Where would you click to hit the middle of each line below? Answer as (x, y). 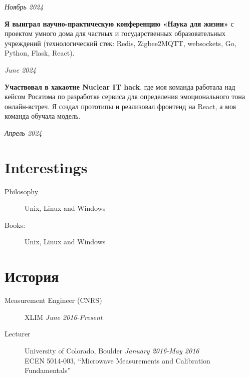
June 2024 (20, 69)
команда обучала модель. (43, 116)
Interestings (46, 167)
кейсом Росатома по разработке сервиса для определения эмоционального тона (125, 96)
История (32, 276)
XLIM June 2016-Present (64, 317)
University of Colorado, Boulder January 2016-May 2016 (112, 350)
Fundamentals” (48, 370)
